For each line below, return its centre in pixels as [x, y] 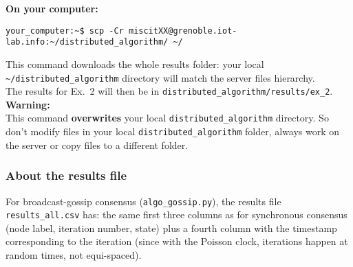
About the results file [66, 175]
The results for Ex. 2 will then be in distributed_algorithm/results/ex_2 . [169, 91]
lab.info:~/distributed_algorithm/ [87, 42]
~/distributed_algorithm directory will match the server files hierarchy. [160, 77]
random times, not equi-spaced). [74, 255]
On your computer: [52, 8]
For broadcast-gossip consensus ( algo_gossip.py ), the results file [143, 201]
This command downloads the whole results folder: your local [135, 63]
